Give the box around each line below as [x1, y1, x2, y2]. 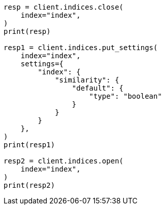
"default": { [72, 84, 124, 92]
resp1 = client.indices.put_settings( [4, 44, 158, 52]
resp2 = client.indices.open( [4, 157, 124, 165]
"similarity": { [55, 76, 119, 84]
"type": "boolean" [89, 92, 162, 100]
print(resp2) [4, 181, 55, 189]
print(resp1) [4, 141, 55, 149]
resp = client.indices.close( [4, 3, 124, 11]
